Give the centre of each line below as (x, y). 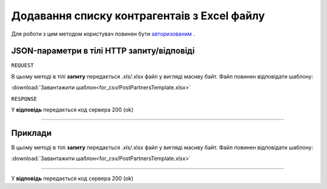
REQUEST (23, 66)
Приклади (31, 133)
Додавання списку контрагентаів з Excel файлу (138, 16)
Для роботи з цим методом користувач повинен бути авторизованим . (103, 34)
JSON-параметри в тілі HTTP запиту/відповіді (103, 51)
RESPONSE (24, 99)
